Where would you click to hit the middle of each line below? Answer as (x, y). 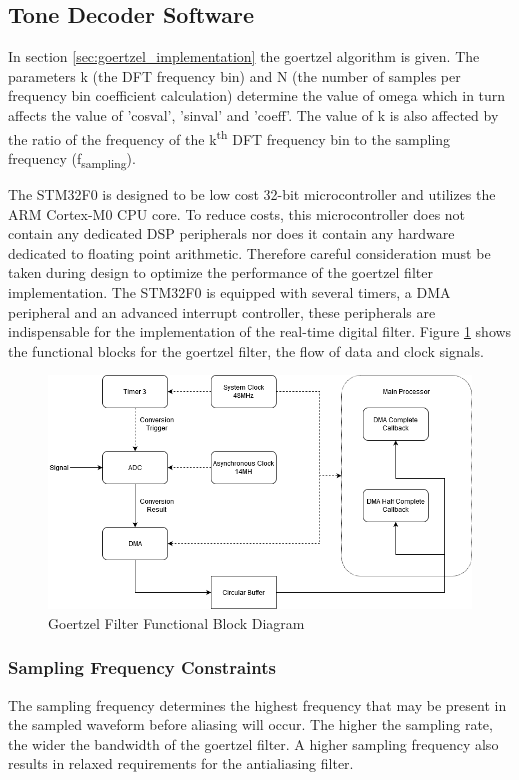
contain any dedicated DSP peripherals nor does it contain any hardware (231, 233)
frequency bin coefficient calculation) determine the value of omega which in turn (257, 95)
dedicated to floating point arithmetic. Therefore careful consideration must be (249, 252)
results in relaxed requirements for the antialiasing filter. (181, 763)
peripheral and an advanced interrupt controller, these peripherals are (222, 311)
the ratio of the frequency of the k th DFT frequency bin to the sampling (229, 137)
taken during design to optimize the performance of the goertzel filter (220, 272)
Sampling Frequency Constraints (142, 667)
